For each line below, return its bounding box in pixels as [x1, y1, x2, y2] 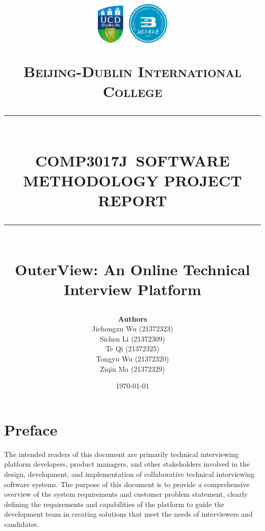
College [102, 81, 163, 102]
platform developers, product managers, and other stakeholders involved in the [4, 458, 250, 469]
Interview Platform [64, 279, 201, 300]
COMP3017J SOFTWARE [35, 150, 230, 171]
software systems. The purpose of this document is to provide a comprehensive [4, 478, 250, 489]
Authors [118, 313, 147, 324]
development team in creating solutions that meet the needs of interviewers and [4, 509, 253, 519]
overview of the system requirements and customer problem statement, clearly [4, 489, 248, 499]
